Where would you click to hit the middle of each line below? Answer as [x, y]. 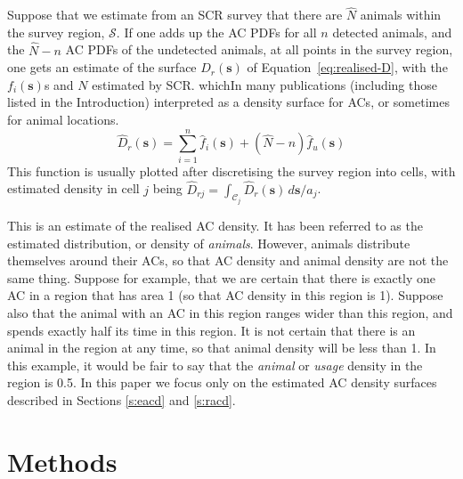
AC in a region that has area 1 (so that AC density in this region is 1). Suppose [225, 295]
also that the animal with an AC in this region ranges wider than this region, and [230, 312]
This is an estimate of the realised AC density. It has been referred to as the [215, 225]
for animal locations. [63, 119]
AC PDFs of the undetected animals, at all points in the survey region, [259, 49]
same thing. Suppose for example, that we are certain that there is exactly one [222, 277]
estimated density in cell [73, 188]
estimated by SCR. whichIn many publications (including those [264, 84]
